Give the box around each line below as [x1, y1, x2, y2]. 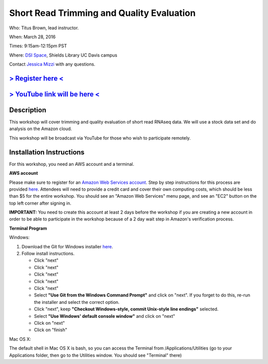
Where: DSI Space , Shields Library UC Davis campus [9, 52, 118, 58]
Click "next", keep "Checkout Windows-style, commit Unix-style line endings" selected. [34, 306, 219, 312]
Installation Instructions [9, 148, 85, 156]
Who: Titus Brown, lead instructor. [9, 25, 79, 31]
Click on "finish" [34, 327, 67, 333]
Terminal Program [9, 225, 47, 231]
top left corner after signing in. [9, 200, 71, 206]
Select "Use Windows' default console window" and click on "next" [34, 313, 176, 319]
